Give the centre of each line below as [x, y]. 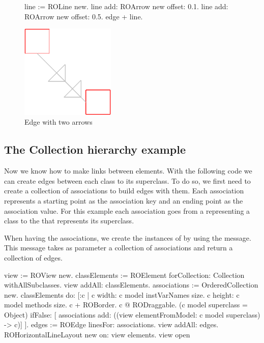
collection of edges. [33, 257]
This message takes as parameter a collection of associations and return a [119, 248]
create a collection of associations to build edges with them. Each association [124, 191]
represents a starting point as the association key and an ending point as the [124, 200]
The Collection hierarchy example [95, 149]
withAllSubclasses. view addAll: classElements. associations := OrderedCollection [131, 285]
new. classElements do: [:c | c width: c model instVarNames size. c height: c [122, 294]
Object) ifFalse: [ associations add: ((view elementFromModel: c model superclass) [132, 314]
